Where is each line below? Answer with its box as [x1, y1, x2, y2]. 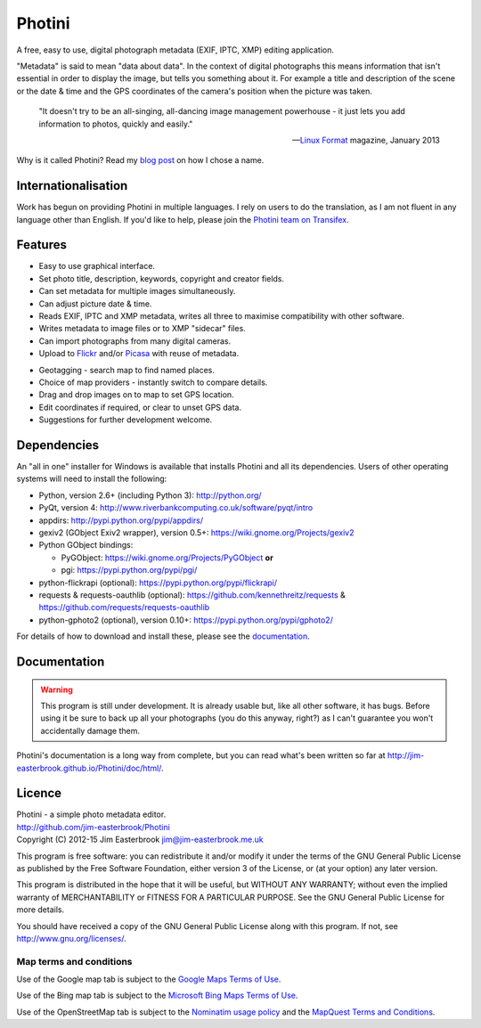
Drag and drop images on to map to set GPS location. [38, 389, 235, 400]
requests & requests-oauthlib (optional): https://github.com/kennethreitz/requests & [38, 589, 346, 600]
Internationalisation [16, 178, 128, 193]
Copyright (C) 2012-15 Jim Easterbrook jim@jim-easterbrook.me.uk [16, 834, 264, 845]
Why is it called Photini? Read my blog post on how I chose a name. [16, 155, 265, 166]
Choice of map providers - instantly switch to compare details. [38, 377, 268, 388]
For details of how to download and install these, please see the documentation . [16, 631, 311, 641]
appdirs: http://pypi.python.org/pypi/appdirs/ [38, 515, 204, 526]
